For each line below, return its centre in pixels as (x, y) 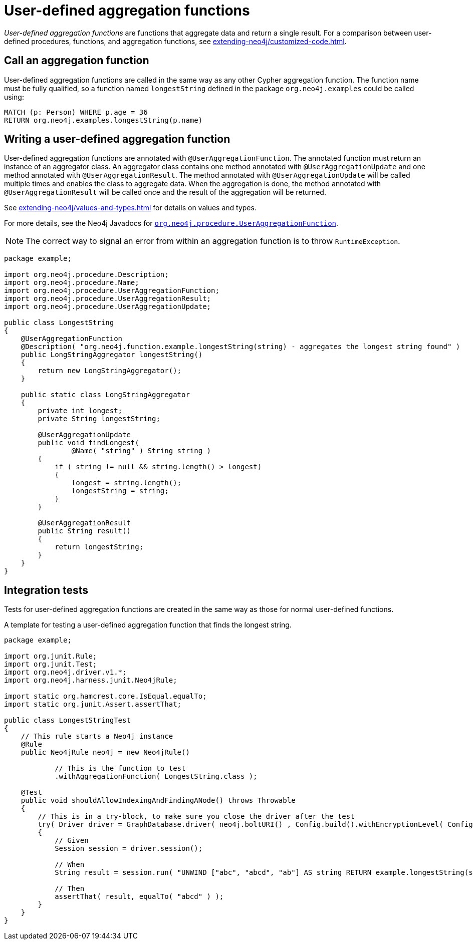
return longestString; (99, 547)
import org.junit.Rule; (51, 656)
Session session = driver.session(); (129, 849)
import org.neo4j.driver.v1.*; (65, 672)
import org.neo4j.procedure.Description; (86, 275)
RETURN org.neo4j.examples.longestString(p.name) (103, 120)
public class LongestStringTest (67, 720)
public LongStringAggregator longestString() (112, 355)
